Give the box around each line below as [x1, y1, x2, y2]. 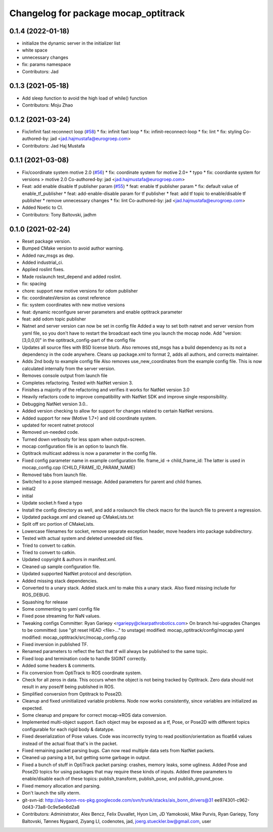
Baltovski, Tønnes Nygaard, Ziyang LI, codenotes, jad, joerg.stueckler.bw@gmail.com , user [22, 818, 212, 824]
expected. [22, 705, 43, 711]
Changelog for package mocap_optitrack [9, 8, 185, 19]
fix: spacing [22, 281, 47, 287]
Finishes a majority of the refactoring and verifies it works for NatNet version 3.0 [22, 387, 190, 393]
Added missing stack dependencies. [22, 578, 98, 584]
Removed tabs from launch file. [22, 472, 87, 478]
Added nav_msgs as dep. [22, 252, 75, 258]
